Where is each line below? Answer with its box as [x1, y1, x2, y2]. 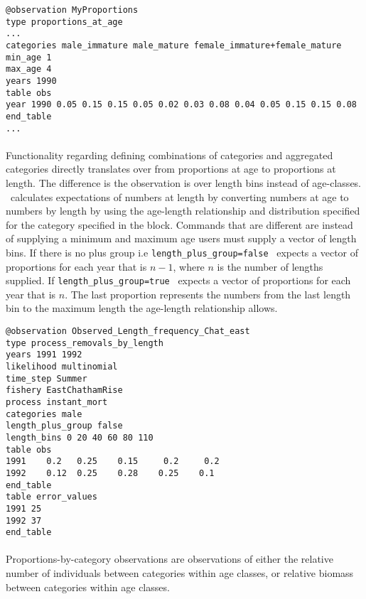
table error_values [6, 492, 97, 502]
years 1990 [6, 75, 57, 86]
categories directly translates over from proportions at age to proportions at [6, 161, 336, 176]
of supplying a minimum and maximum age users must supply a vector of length [6, 231, 357, 246]
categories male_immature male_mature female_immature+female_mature [6, 40, 342, 50]
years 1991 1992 [6, 350, 82, 360]
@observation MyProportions [6, 5, 139, 15]
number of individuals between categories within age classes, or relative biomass [6, 566, 354, 581]
